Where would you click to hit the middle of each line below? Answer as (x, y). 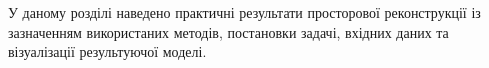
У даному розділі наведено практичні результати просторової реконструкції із (244, 12)
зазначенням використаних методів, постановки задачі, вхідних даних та (228, 31)
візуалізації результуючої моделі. (107, 51)
